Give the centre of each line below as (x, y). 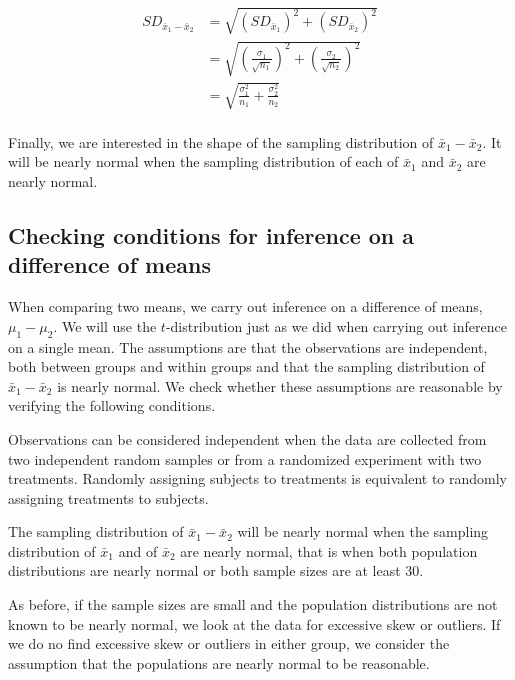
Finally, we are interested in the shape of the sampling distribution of (221, 141)
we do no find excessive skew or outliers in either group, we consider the (229, 643)
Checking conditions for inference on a (211, 234)
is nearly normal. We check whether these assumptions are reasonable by (280, 385)
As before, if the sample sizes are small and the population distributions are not (253, 604)
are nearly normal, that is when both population (329, 550)
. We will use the (105, 325)
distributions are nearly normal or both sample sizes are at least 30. (216, 570)
